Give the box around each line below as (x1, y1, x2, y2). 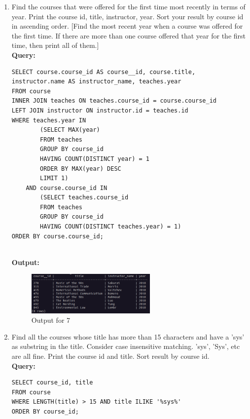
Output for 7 (31, 315, 71, 325)
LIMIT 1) (40, 175, 69, 182)
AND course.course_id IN (26, 184, 107, 191)
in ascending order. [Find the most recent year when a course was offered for (11, 21, 243, 31)
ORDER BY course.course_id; (11, 232, 104, 240)
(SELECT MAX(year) (40, 126, 100, 134)
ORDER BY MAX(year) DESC (40, 165, 121, 172)
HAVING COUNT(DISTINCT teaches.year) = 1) (40, 223, 181, 230)
